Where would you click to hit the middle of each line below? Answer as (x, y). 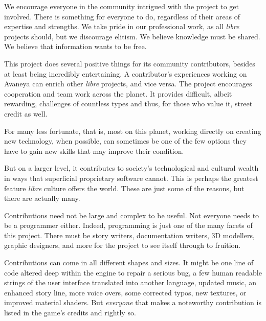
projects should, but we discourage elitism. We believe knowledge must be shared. (132, 36)
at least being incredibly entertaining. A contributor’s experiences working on (126, 73)
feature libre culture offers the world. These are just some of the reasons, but (124, 188)
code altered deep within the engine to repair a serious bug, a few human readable (133, 272)
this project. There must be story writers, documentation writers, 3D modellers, (129, 235)
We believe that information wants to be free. (75, 46)
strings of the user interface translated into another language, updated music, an (130, 282)
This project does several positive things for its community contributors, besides (130, 63)
